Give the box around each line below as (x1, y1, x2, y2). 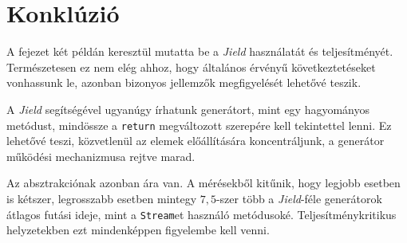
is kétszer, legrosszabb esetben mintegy (6, 190, 197, 206)
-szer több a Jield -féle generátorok (215, 190, 382, 206)
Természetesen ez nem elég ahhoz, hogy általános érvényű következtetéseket (6, 58, 376, 75)
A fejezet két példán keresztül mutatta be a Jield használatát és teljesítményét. (6, 43, 393, 60)
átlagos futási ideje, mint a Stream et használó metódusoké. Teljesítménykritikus (6, 206, 397, 222)
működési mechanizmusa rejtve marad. (6, 147, 196, 164)
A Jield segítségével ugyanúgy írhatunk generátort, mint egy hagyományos (6, 100, 370, 117)
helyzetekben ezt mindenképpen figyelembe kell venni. (6, 221, 270, 238)
